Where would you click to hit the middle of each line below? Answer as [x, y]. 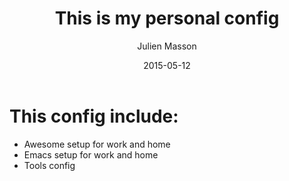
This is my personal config [167, 18]
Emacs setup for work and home [91, 154]
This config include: [94, 116]
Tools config [49, 165]
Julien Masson [167, 46]
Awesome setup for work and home [97, 144]
